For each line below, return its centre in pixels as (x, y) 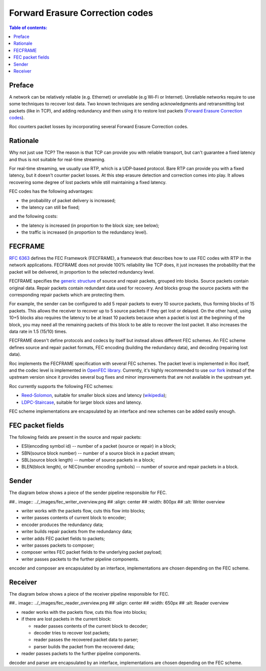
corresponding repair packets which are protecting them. (67, 295)
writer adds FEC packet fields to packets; (63, 538)
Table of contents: (28, 28)
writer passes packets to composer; (58, 545)
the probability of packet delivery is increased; (68, 200)
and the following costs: (33, 216)
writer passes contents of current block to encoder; (74, 518)
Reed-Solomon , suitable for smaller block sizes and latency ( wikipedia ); (94, 395)
